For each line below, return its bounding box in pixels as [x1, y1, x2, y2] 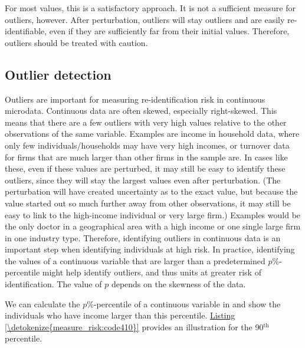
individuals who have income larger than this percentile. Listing [5, 309, 235, 321]
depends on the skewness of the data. [111, 278, 246, 290]
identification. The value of [5, 278, 102, 290]
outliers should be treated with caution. [5, 36, 148, 48]
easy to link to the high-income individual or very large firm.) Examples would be [5, 208, 301, 221]
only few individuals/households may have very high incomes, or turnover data [5, 139, 290, 151]
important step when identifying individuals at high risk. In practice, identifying [5, 243, 295, 255]
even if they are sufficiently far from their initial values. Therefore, [49, 25, 290, 37]
